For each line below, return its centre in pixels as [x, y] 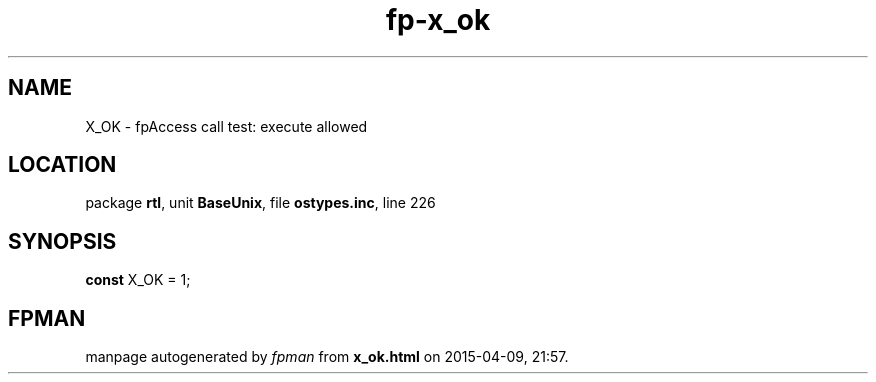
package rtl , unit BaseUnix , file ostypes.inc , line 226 [260, 203]
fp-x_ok [438, 20]
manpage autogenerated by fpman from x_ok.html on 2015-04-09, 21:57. [327, 357]
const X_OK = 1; [138, 280]
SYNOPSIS [62, 241]
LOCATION [62, 165]
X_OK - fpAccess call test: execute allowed [226, 126]
